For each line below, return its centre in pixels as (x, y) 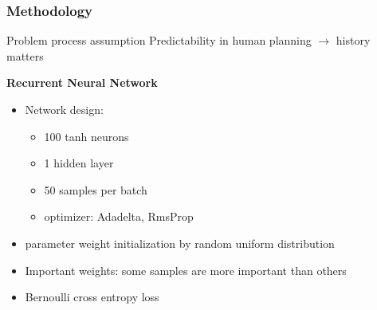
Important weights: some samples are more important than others (186, 270)
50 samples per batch (96, 189)
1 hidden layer (79, 163)
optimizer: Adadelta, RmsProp (119, 216)
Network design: (64, 109)
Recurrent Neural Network (82, 82)
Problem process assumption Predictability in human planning (159, 40)
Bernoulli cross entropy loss (92, 297)
